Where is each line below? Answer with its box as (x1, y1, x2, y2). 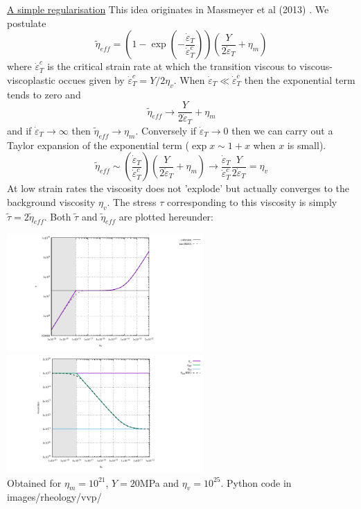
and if (7, 123, 32, 137)
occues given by (58, 72, 125, 87)
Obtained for (7, 475, 62, 490)
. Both (44, 209, 71, 223)
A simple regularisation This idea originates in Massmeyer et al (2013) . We (7, 2, 329, 16)
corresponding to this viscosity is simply (167, 194, 337, 209)
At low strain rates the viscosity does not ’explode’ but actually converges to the (7, 181, 350, 196)
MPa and (139, 475, 179, 490)
